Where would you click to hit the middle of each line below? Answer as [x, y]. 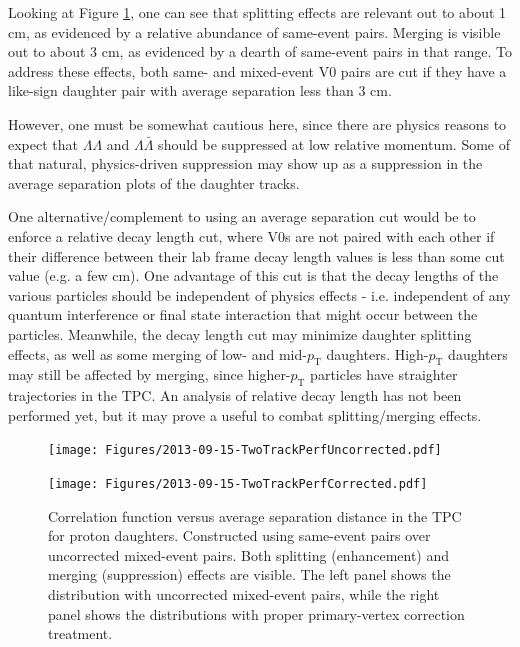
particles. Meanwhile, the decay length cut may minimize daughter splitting [240, 333]
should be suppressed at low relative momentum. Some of [334, 143]
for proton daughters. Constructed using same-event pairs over [239, 535]
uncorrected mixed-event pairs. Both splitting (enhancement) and [249, 554]
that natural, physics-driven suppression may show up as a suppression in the [245, 163]
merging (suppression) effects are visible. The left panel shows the [249, 574]
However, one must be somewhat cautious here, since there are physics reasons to [257, 123]
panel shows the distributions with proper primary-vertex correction [256, 613]
